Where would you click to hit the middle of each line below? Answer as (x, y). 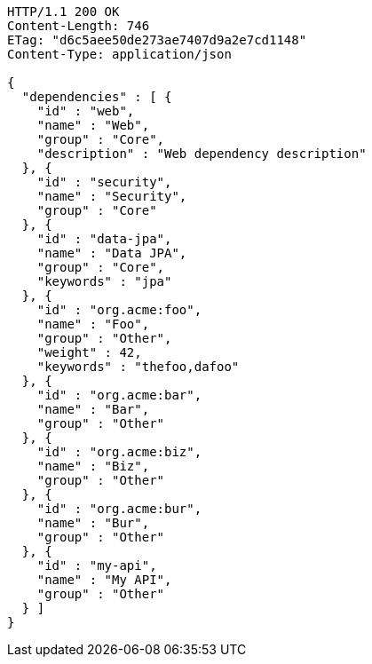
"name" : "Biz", (93, 466)
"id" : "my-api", (97, 565)
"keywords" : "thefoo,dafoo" (138, 367)
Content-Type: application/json (119, 54)
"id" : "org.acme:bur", (119, 509)
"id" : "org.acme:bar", (119, 395)
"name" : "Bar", (93, 409)
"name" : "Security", (112, 196)
